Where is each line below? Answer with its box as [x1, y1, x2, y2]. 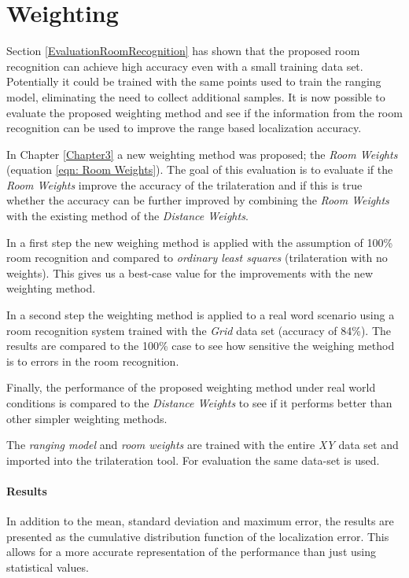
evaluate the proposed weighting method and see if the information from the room [6, 104, 403, 120]
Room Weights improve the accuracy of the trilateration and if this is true [6, 176, 363, 193]
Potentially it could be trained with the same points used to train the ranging [6, 73, 381, 90]
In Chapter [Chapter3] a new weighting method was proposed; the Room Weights [6, 145, 398, 162]
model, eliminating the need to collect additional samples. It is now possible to [6, 88, 385, 105]
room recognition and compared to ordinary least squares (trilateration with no [6, 249, 388, 266]
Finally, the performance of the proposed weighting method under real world [6, 379, 376, 396]
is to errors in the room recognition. [6, 352, 179, 369]
